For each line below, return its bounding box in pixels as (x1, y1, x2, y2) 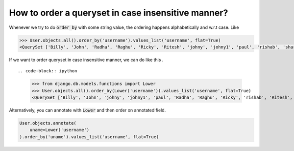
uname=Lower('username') (29, 127, 90, 133)
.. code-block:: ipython (18, 68, 77, 74)
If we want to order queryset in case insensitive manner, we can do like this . (9, 57, 164, 63)
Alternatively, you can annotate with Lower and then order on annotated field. (9, 108, 166, 113)
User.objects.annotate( (19, 120, 77, 126)
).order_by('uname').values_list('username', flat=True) (19, 134, 159, 139)
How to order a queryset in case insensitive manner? (9, 7, 228, 18)
